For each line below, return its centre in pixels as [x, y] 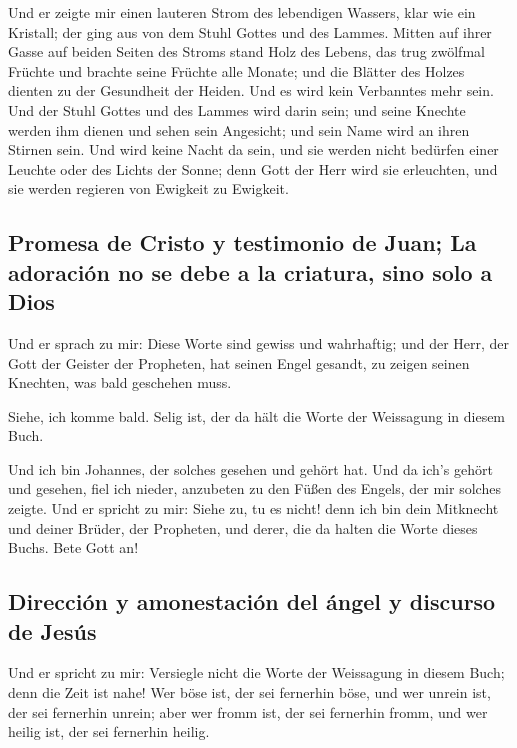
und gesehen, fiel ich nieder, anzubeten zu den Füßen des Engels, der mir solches [254, 488]
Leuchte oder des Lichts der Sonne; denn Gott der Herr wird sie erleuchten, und [253, 168]
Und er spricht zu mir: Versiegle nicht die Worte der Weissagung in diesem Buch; [256, 672]
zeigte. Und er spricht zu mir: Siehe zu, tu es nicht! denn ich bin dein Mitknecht [253, 508]
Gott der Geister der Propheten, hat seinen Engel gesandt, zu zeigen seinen [239, 362]
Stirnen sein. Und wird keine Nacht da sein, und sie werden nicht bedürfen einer [253, 149]
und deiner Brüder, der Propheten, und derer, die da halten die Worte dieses [243, 527]
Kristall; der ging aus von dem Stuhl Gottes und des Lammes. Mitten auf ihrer [250, 31]
